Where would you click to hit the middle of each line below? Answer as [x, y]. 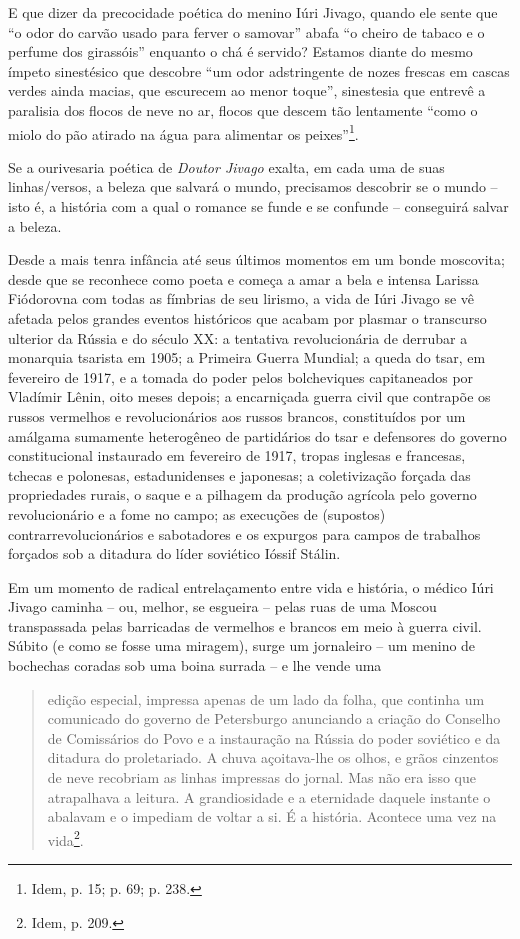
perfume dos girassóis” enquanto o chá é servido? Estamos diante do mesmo [240, 51]
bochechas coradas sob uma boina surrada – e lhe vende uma [195, 665]
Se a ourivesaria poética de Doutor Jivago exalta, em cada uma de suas [226, 166]
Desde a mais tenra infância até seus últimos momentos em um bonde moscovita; [256, 259]
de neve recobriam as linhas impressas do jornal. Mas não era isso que [261, 777]
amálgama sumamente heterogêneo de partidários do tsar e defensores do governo [257, 435]
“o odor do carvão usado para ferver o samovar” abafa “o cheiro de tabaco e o [246, 31]
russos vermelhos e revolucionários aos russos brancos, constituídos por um [237, 415]
